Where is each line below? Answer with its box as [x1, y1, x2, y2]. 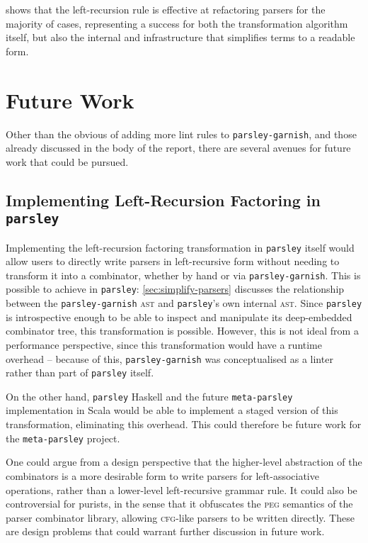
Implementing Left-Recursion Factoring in [6, 189, 321, 211]
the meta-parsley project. [6, 430, 120, 445]
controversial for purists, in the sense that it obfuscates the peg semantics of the [6, 496, 353, 511]
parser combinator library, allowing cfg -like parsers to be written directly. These [6, 510, 355, 525]
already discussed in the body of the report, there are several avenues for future [6, 140, 351, 155]
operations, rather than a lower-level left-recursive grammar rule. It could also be [6, 482, 357, 497]
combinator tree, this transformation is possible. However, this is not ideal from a [6, 323, 359, 338]
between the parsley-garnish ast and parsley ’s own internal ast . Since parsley [6, 296, 362, 310]
